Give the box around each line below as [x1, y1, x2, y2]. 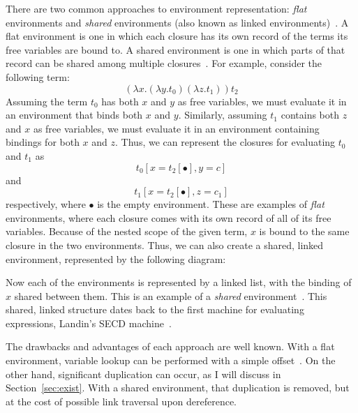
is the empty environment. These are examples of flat [97, 197, 325, 211]
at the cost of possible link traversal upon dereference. [6, 393, 237, 408]
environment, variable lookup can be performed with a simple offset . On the [6, 353, 336, 368]
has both [101, 93, 139, 108]
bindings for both [6, 135, 80, 149]
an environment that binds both [6, 107, 143, 122]
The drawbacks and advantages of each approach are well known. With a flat [6, 339, 335, 354]
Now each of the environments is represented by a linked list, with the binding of [6, 275, 352, 290]
